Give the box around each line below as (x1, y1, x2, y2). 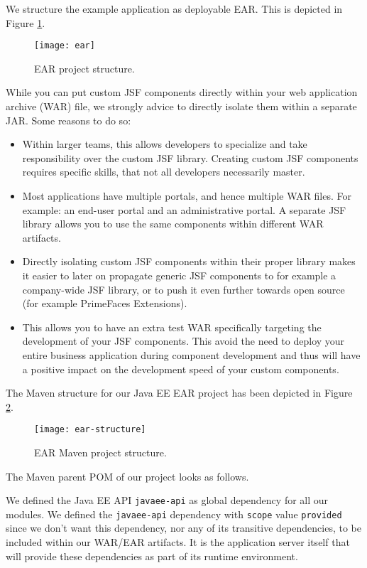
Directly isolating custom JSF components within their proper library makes (22, 254, 356, 269)
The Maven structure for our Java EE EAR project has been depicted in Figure (6, 385, 353, 400)
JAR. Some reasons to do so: (6, 112, 131, 127)
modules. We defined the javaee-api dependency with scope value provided (6, 506, 342, 521)
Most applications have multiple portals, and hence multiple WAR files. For (22, 188, 351, 203)
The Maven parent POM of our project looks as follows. (6, 468, 249, 483)
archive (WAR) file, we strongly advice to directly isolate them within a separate (6, 99, 357, 114)
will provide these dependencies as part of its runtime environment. (6, 548, 298, 563)
